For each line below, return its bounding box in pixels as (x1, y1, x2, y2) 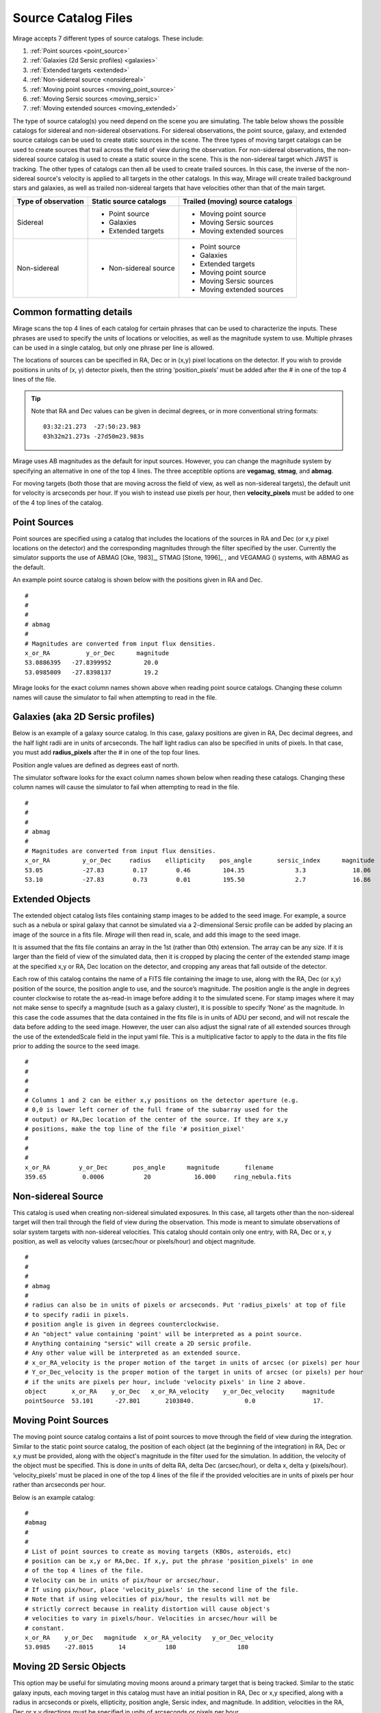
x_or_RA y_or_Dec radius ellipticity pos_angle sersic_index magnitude (25, 856, 375, 865)
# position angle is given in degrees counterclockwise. (25, 1320, 220, 1329)
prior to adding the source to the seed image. (12, 1042, 140, 1050)
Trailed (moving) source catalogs (182, 196, 293, 206)
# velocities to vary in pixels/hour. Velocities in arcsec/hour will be (25, 1614, 278, 1623)
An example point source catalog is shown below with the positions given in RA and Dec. (12, 576, 263, 584)
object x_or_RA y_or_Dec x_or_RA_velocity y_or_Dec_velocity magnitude (25, 1388, 335, 1395)
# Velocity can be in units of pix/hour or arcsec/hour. (25, 1576, 220, 1584)
